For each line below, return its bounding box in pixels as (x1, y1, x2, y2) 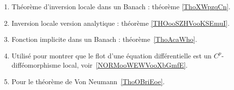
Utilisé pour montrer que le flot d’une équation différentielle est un (11, 50, 212, 60)
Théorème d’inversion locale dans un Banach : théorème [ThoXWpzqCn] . (11, 1, 231, 11)
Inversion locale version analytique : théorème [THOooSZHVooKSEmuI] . (11, 18, 230, 28)
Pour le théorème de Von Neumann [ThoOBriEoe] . (11, 76, 165, 86)
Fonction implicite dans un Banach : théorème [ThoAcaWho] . (11, 34, 197, 44)
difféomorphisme (11, 60, 61, 70)
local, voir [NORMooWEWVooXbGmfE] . (63, 60, 188, 70)
